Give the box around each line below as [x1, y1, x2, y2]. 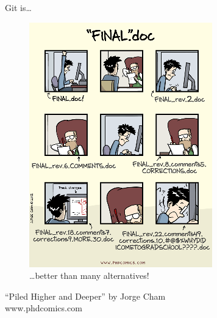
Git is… [5, 1, 32, 13]
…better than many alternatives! [29, 269, 149, 282]
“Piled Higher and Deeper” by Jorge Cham [5, 289, 166, 302]
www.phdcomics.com [5, 301, 82, 314]
